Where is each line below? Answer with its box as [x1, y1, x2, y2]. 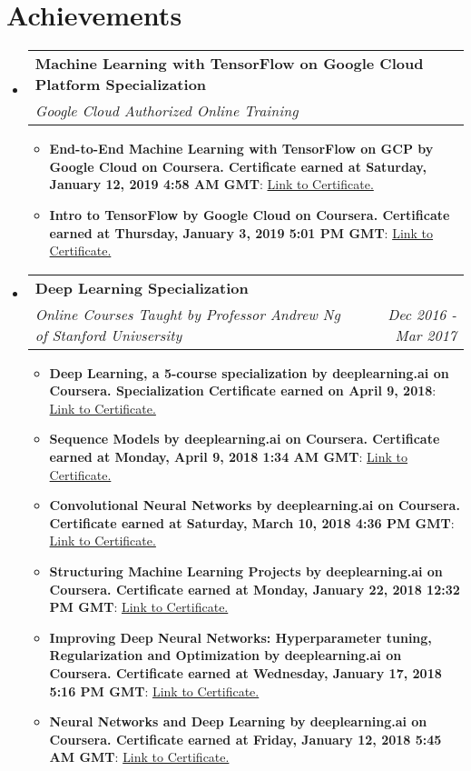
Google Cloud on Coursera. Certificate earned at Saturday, [49, 156, 427, 175]
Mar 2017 [395, 324, 456, 345]
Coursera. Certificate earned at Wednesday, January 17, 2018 [49, 664, 442, 682]
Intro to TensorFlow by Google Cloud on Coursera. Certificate [49, 205, 450, 224]
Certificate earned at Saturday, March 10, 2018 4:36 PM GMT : [49, 513, 455, 532]
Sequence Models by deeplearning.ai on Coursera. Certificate [49, 429, 440, 448]
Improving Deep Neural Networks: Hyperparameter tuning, [49, 627, 432, 646]
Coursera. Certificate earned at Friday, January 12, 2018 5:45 [49, 729, 442, 748]
